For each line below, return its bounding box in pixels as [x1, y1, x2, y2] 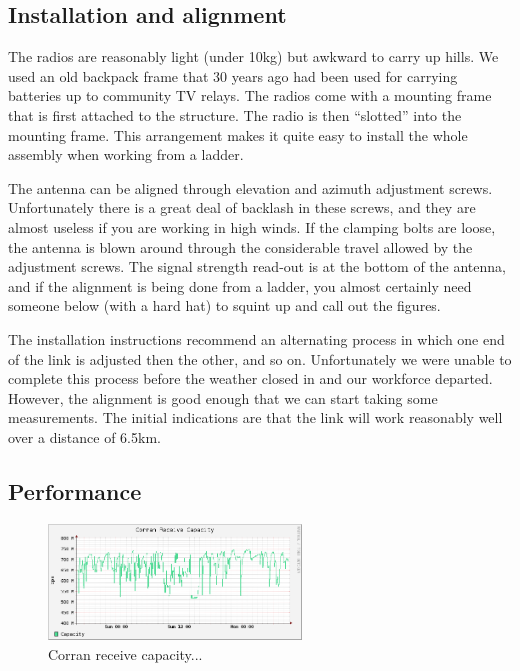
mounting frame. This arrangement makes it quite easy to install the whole [8, 124, 468, 145]
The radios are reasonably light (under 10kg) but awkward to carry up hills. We [8, 46, 499, 67]
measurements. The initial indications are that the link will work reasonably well [8, 407, 503, 428]
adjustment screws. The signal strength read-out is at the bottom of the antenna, [8, 256, 506, 277]
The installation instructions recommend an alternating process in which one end [8, 328, 505, 349]
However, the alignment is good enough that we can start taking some [8, 387, 438, 408]
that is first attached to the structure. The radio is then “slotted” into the [8, 104, 462, 125]
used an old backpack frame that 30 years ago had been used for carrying [8, 65, 458, 86]
